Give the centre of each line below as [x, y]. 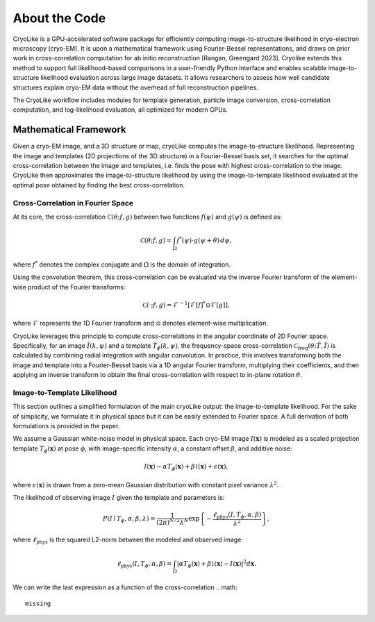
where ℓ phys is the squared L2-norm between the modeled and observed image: [128, 540]
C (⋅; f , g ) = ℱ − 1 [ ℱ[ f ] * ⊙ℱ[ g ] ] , [186, 304]
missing [38, 603]
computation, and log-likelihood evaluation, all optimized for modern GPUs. [120, 110]
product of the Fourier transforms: [77, 287]
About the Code [59, 18]
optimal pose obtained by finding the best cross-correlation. [99, 185]
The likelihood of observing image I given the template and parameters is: [119, 497]
